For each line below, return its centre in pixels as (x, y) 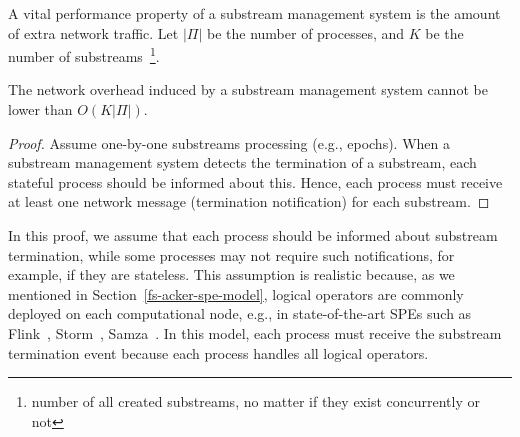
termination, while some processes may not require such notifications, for (231, 254)
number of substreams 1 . (84, 54)
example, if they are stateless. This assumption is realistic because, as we (231, 274)
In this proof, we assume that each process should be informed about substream (253, 235)
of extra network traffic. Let (93, 32)
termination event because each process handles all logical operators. (218, 352)
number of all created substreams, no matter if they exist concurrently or (255, 401)
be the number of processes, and (305, 32)
